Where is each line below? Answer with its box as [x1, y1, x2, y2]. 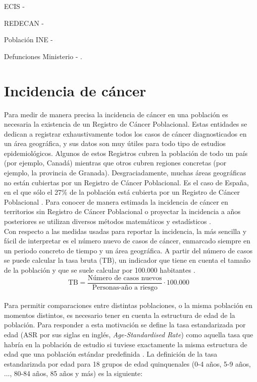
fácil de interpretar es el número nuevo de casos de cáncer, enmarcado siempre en [4, 235, 251, 246]
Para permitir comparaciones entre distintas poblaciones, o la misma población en [4, 300, 253, 310]
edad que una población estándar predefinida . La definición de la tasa [4, 349, 217, 359]
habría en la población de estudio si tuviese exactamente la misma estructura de [4, 339, 248, 349]
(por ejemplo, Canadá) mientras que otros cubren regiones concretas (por [4, 157, 226, 168]
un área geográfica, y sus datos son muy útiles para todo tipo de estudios [4, 138, 226, 149]
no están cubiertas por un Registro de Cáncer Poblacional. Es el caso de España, [4, 177, 249, 187]
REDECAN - [4, 17, 44, 28]
